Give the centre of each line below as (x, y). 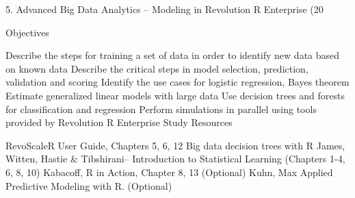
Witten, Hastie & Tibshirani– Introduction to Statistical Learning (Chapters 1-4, (175, 159)
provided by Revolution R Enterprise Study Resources (119, 122)
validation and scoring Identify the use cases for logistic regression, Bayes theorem (177, 82)
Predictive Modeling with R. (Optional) (89, 185)
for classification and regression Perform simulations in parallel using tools (161, 109)
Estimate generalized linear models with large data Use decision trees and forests (175, 95)
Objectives (27, 32)
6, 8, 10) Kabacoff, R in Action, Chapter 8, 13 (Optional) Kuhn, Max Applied (169, 172)
